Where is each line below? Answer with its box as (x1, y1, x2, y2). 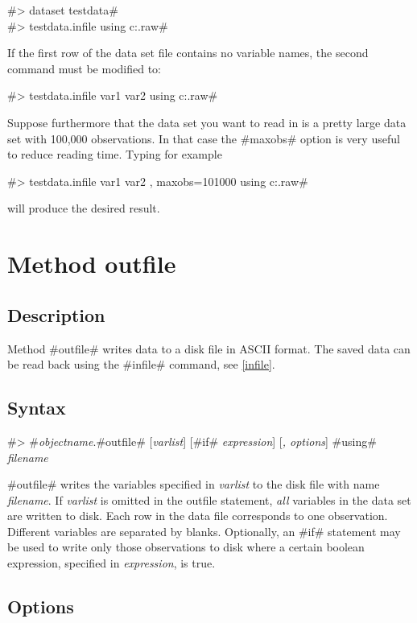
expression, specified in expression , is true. (7, 555, 216, 571)
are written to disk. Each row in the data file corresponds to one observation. (7, 507, 388, 524)
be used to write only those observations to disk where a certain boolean (7, 538, 365, 555)
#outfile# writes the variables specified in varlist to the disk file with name (7, 476, 380, 493)
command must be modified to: (7, 60, 162, 76)
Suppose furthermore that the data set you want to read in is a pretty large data (7, 113, 407, 130)
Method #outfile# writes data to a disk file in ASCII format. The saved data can (7, 340, 411, 357)
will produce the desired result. (7, 200, 160, 217)
